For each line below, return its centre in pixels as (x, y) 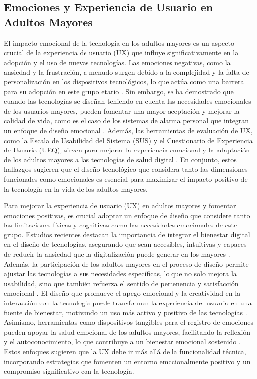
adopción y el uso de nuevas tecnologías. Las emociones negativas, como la (117, 62)
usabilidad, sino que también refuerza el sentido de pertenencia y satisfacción (121, 283)
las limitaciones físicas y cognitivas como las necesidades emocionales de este (121, 225)
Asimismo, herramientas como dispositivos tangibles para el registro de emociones (128, 322)
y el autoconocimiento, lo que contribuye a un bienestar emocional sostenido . (122, 341)
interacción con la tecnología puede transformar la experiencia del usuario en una (128, 303)
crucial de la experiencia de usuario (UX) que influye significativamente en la (121, 52)
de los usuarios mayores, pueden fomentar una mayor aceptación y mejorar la (122, 111)
